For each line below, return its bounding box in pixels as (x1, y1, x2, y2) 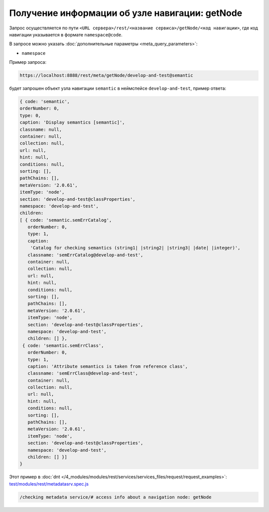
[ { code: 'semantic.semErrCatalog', (19, 217, 112, 223)
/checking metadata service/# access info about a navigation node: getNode (19, 494, 212, 500)
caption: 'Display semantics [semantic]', (19, 120, 125, 126)
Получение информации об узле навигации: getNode (9, 7, 243, 18)
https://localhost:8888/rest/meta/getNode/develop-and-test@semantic (19, 73, 193, 78)
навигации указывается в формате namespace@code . (9, 31, 123, 37)
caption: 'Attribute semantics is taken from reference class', (27, 364, 188, 369)
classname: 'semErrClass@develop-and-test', (27, 371, 138, 376)
